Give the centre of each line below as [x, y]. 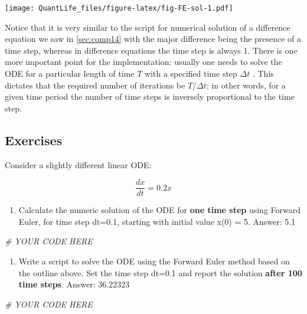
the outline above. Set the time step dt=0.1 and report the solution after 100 [160, 272]
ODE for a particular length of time [70, 73]
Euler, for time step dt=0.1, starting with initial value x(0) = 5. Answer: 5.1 [157, 221]
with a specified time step [191, 73]
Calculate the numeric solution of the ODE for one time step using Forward [160, 210]
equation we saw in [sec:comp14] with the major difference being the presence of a [153, 39]
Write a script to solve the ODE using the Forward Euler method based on [154, 261]
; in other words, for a [246, 85]
